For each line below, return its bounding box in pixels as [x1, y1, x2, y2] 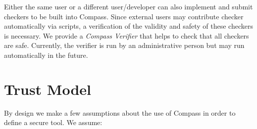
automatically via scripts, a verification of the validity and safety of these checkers [4, 21, 253, 31]
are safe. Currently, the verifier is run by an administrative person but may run [4, 40, 245, 50]
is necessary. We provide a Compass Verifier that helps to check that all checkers [4, 30, 249, 41]
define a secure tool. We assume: [4, 117, 103, 128]
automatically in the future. [4, 49, 88, 60]
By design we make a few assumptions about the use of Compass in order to [4, 107, 236, 118]
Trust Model [4, 79, 91, 99]
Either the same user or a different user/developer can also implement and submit [4, 1, 253, 11]
